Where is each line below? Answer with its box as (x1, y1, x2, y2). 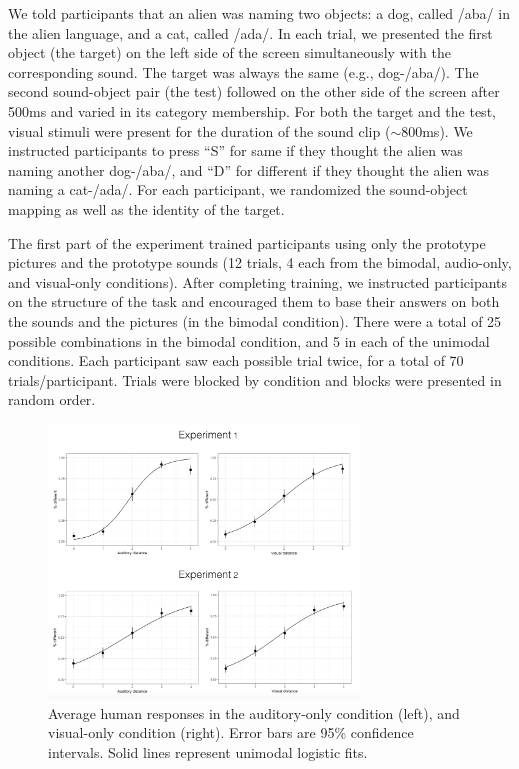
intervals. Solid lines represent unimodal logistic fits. (48, 741, 368, 762)
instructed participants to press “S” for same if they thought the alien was (8, 140, 463, 161)
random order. (8, 389, 96, 410)
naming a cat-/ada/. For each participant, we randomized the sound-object (8, 179, 468, 200)
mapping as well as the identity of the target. (8, 198, 285, 219)
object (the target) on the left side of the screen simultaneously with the (8, 42, 451, 63)
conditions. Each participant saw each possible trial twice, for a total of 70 (8, 350, 464, 371)
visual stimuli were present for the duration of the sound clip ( (8, 120, 391, 141)
